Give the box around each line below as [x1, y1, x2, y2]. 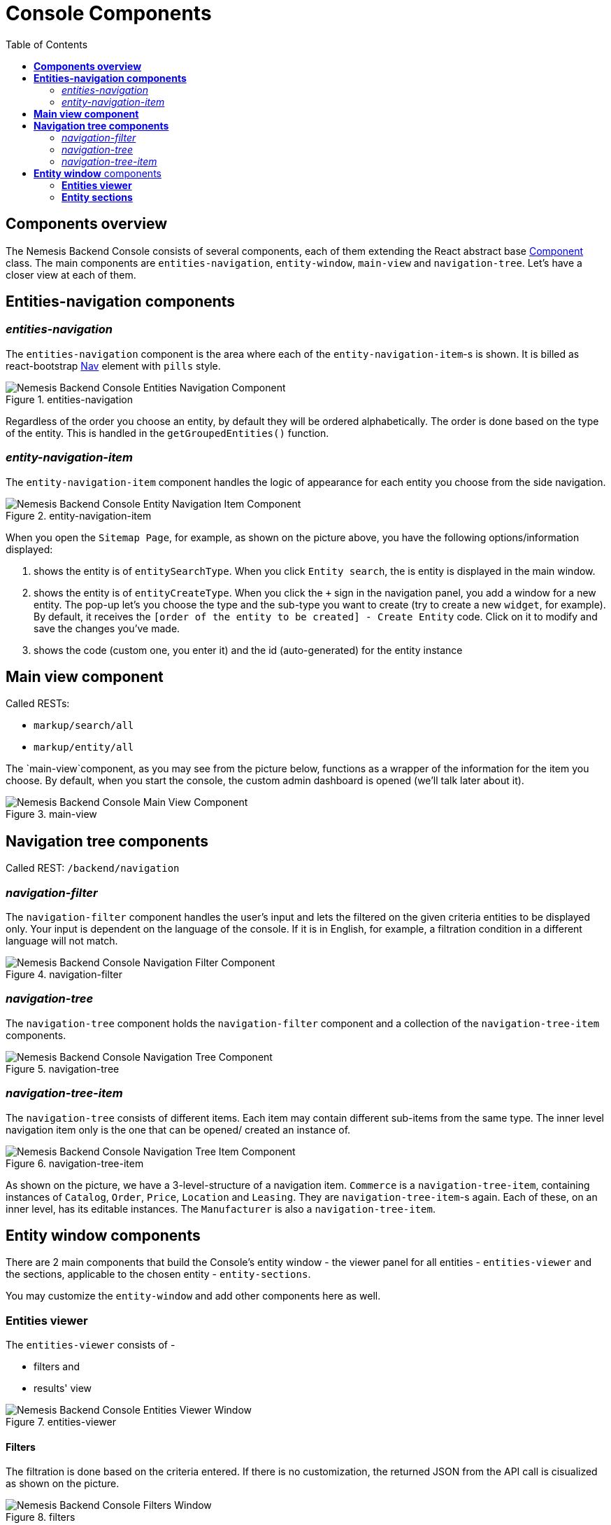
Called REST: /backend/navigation [6, 862, 180, 875]
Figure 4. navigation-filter [6, 968, 122, 980]
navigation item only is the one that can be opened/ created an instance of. [6, 1123, 351, 1136]
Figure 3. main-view [6, 808, 97, 821]
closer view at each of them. [6, 268, 136, 281]
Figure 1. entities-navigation [6, 393, 133, 405]
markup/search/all [34, 720, 134, 732]
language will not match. [6, 935, 118, 947]
